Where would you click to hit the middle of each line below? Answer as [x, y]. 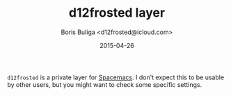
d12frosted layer [117, 13]
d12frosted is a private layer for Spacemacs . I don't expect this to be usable [116, 77]
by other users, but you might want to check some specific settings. [105, 84]
